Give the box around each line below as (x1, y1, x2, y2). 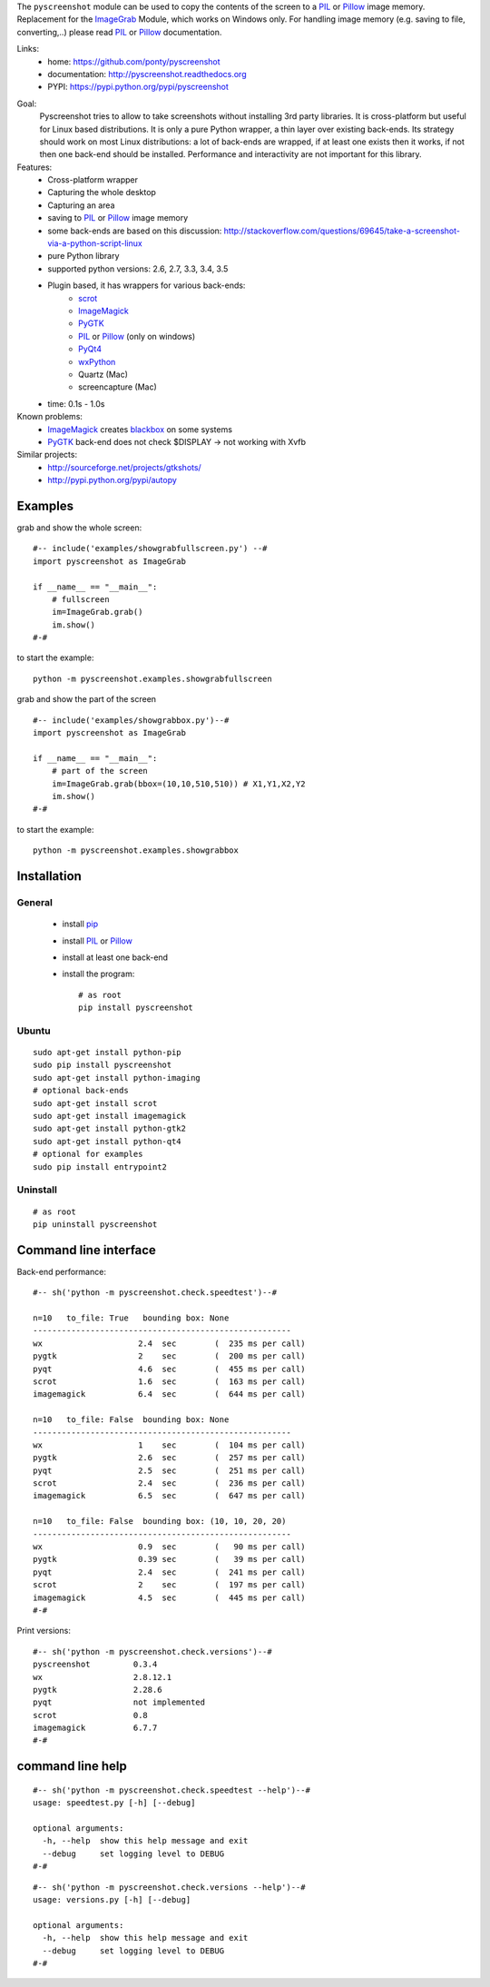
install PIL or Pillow (62, 935, 133, 946)
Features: (16, 162, 53, 173)
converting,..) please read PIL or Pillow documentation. (16, 26, 222, 37)
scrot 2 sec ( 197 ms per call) (33, 1580, 306, 1590)
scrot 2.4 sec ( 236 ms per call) (33, 1478, 306, 1488)
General (16, 895, 54, 908)
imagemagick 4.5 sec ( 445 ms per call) (33, 1592, 306, 1603)
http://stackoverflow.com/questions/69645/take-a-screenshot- (223, 225, 460, 236)
